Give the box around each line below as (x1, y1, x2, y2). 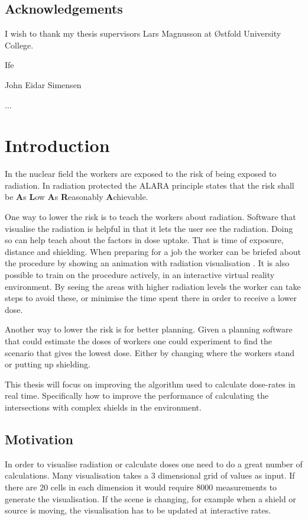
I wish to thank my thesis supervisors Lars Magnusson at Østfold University (5, 27, 281, 40)
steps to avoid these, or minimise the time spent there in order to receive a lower (5, 292, 297, 304)
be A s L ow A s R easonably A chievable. (5, 190, 148, 203)
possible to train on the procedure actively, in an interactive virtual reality (5, 269, 275, 281)
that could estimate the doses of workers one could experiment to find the (5, 335, 272, 347)
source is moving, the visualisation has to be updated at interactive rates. (5, 504, 271, 516)
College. (5, 38, 34, 51)
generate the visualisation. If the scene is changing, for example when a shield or (5, 492, 296, 505)
